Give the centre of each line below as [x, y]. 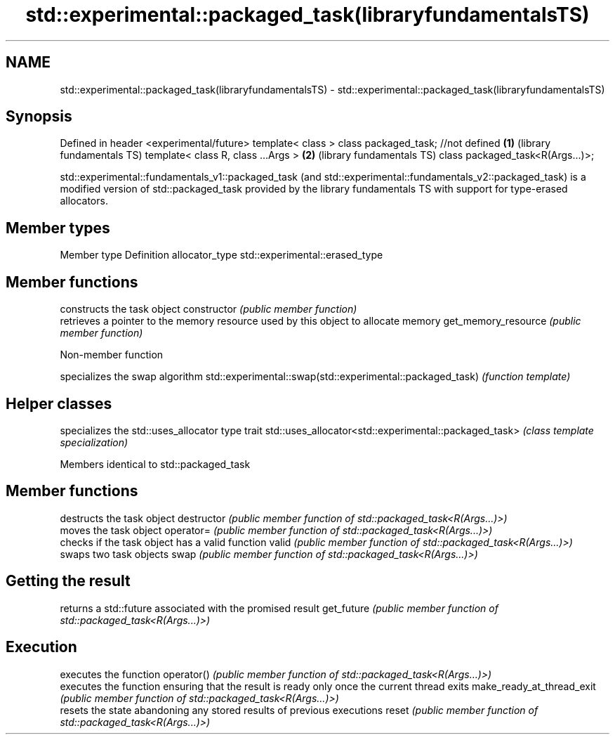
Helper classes [59, 403]
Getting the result [68, 581]
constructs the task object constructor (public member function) [209, 309]
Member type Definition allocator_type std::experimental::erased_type [221, 255]
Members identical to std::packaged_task [155, 464]
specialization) [94, 442]
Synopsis [39, 117]
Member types [58, 228]
